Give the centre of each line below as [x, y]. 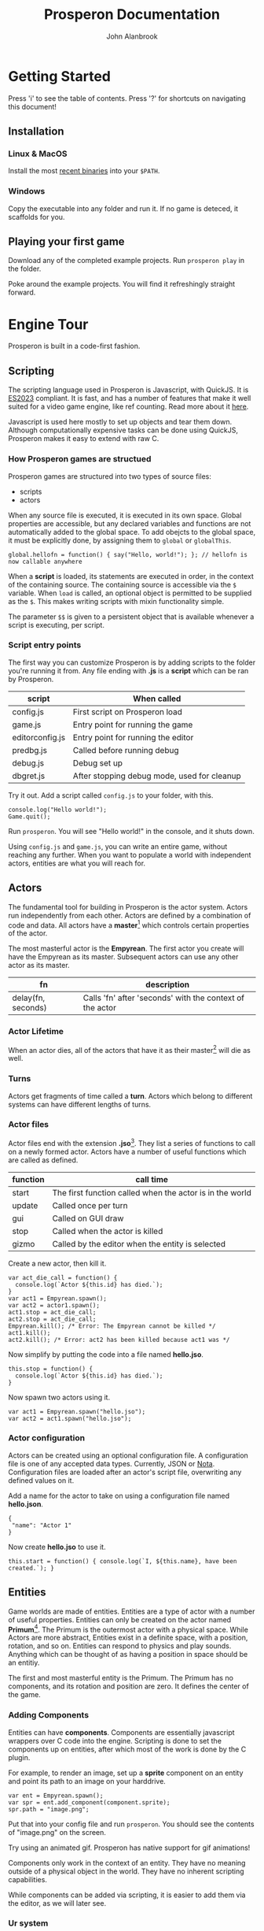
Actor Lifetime [36, 1032]
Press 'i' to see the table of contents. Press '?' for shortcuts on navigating [127, 98]
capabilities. [27, 1879]
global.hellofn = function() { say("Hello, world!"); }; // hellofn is [128, 554]
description [167, 984]
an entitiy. [24, 1662]
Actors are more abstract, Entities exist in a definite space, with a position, [128, 1638]
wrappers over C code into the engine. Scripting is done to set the [115, 1740]
